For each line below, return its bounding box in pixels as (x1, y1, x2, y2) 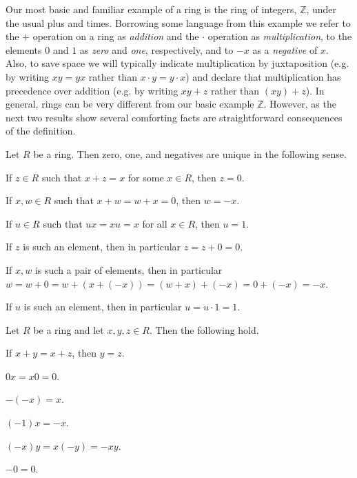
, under (306, 2, 337, 16)
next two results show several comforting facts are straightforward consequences (6, 110, 343, 124)
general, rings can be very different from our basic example (6, 97, 254, 111)
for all (142, 216, 167, 230)
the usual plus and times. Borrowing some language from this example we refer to (6, 15, 351, 30)
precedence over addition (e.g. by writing (6, 83, 178, 97)
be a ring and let (33, 322, 104, 337)
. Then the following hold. (149, 322, 259, 337)
